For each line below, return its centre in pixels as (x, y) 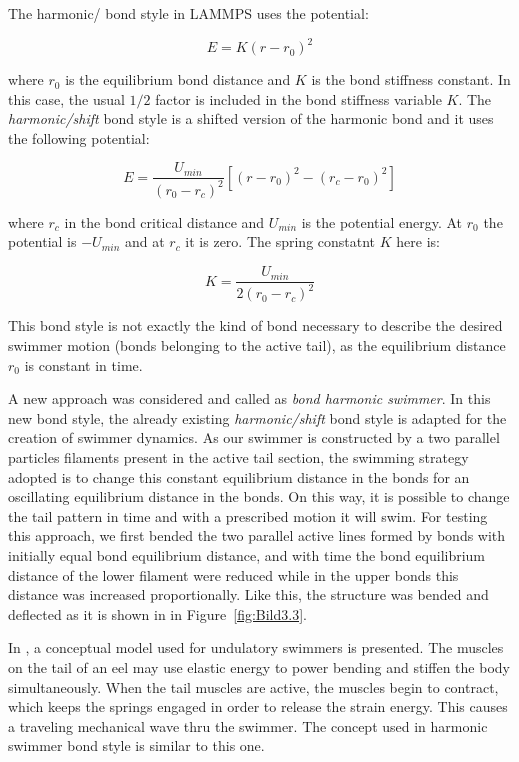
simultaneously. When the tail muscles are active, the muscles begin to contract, (253, 686)
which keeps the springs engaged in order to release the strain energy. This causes (258, 706)
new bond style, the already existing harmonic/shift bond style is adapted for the (257, 417)
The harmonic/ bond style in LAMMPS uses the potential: (188, 13)
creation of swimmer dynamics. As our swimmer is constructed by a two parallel (254, 437)
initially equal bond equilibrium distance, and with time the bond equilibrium (247, 555)
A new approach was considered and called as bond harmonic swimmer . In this (249, 398)
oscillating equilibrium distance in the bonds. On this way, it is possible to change (259, 496)
